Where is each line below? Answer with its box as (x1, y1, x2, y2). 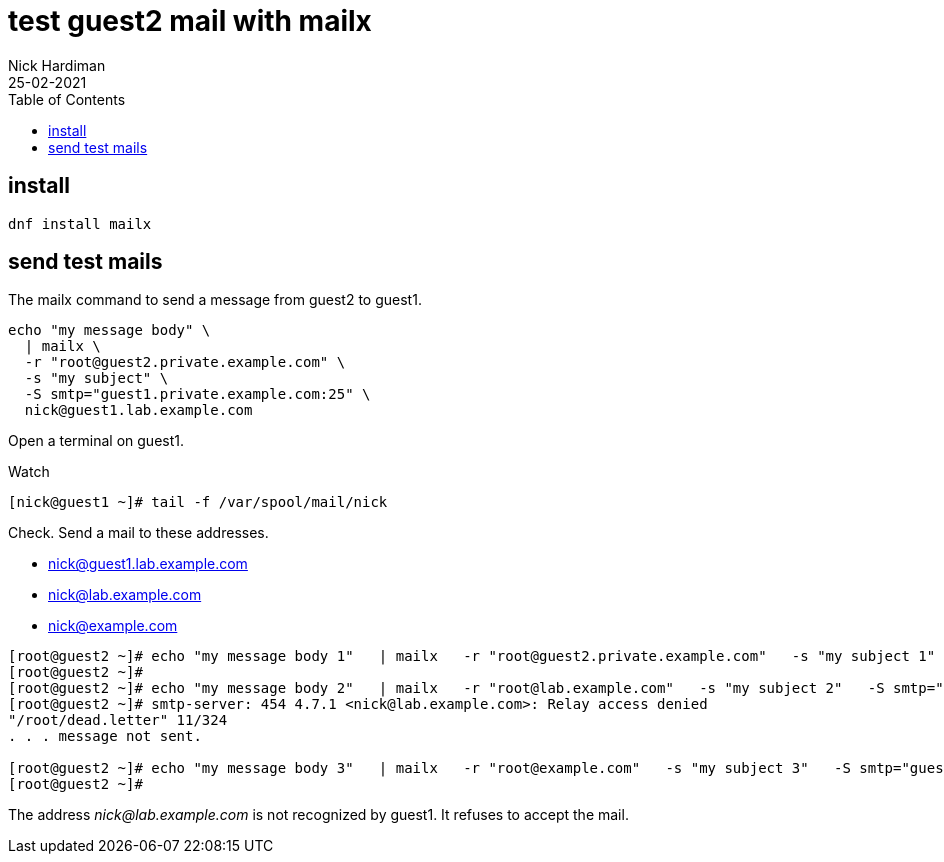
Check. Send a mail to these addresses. (8, 524, 269, 542)
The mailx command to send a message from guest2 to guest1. (8, 291, 422, 309)
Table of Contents (8, 90, 126, 108)
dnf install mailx (8, 215, 152, 232)
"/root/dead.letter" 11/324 (8, 712, 228, 729)
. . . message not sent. (8, 728, 202, 745)
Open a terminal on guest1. (8, 432, 184, 450)
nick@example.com (48, 617, 178, 635)
